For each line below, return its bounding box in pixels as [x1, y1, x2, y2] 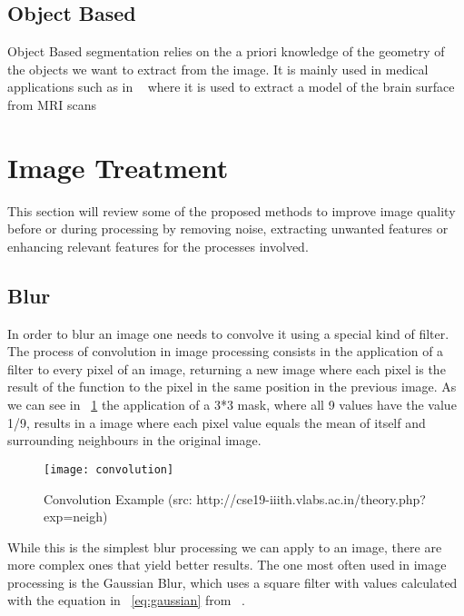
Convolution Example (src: [44, 489, 193, 508]
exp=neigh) [44, 507, 108, 526]
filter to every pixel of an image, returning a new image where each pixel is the [7, 359, 446, 378]
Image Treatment [7, 148, 229, 185]
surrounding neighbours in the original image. [7, 431, 262, 450]
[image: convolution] [44, 462, 174, 476]
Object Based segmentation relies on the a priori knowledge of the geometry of [7, 42, 445, 61]
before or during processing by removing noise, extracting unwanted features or [7, 219, 449, 238]
